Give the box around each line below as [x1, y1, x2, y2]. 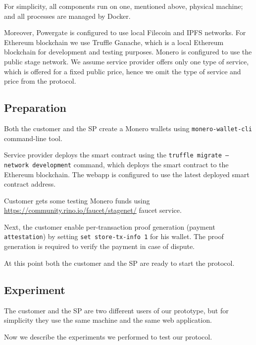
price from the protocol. [4, 76, 76, 86]
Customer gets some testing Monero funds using [4, 195, 150, 205]
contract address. [4, 179, 56, 189]
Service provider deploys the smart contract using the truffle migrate [4, 149, 222, 160]
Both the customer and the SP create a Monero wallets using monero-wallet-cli [4, 123, 252, 133]
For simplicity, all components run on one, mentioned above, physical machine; [4, 1, 243, 11]
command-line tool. [4, 133, 62, 143]
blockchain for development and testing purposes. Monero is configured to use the [4, 47, 252, 57]
